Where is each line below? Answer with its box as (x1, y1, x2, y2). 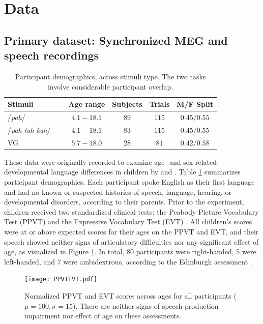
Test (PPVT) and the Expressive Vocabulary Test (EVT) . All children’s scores (4, 216, 252, 227)
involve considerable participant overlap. (47, 81, 173, 92)
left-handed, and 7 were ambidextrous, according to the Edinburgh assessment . (4, 256, 252, 267)
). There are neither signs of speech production (73, 300, 219, 311)
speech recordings (4, 47, 99, 63)
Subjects (112, 99, 142, 109)
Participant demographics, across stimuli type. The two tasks (15, 71, 206, 81)
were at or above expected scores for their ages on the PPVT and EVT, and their (4, 226, 259, 237)
